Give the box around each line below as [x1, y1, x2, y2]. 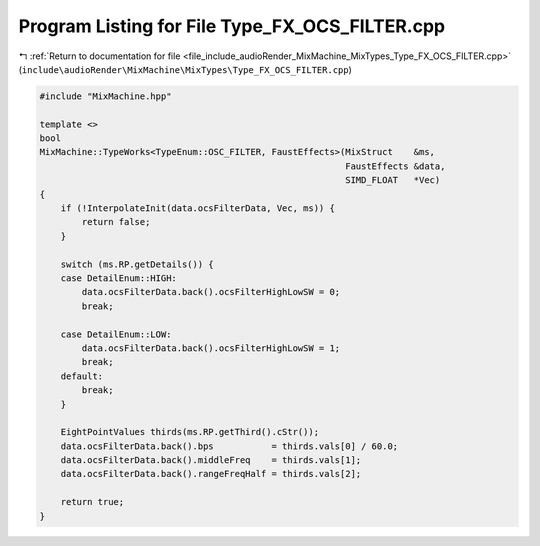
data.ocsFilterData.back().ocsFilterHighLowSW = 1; [81, 342, 341, 354]
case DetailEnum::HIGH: [60, 273, 177, 284]
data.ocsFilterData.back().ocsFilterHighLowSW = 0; [81, 286, 341, 298]
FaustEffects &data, [345, 160, 446, 172]
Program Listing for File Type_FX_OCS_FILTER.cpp [18, 15, 445, 37]
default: [60, 370, 104, 382]
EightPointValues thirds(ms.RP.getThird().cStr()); [60, 426, 320, 438]
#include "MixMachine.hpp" [39, 90, 172, 102]
